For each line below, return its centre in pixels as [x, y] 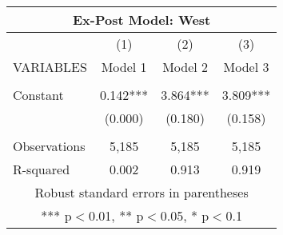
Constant [38, 95]
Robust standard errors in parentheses [141, 192]
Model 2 [185, 67]
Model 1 [124, 67]
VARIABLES [50, 67]
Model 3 [246, 67]
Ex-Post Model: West [142, 20]
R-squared [42, 169]
